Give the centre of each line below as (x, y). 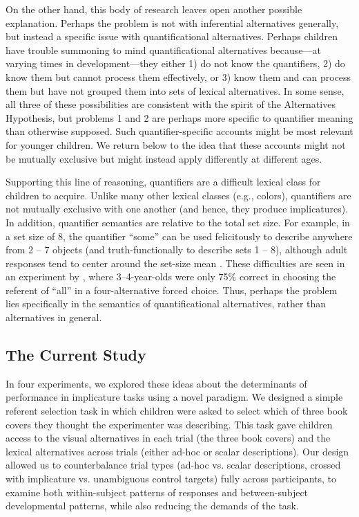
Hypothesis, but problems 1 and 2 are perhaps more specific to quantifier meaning (179, 117)
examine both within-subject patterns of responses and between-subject (157, 492)
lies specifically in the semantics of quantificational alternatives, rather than (166, 303)
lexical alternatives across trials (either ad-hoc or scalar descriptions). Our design (177, 451)
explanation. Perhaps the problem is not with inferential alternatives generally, (172, 22)
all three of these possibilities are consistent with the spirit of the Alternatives (171, 104)
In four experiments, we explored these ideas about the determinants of (156, 383)
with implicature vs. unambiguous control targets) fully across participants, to (171, 479)
